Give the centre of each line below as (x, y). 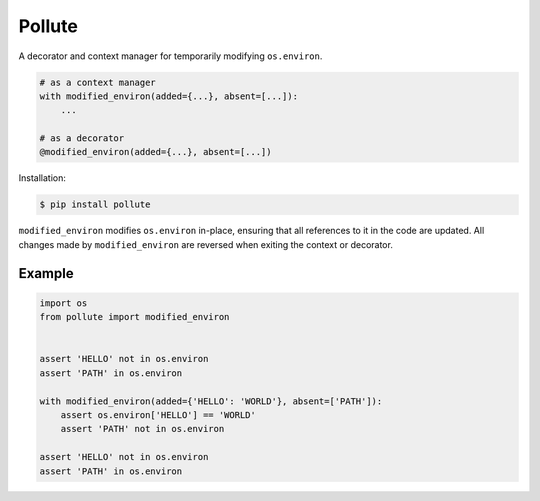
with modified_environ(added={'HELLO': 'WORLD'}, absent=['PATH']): (211, 401)
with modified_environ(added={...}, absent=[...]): (169, 96)
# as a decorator (82, 138)
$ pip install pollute (95, 204)
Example (46, 273)
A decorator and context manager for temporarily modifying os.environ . (170, 56)
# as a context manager (98, 82)
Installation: (42, 178)
